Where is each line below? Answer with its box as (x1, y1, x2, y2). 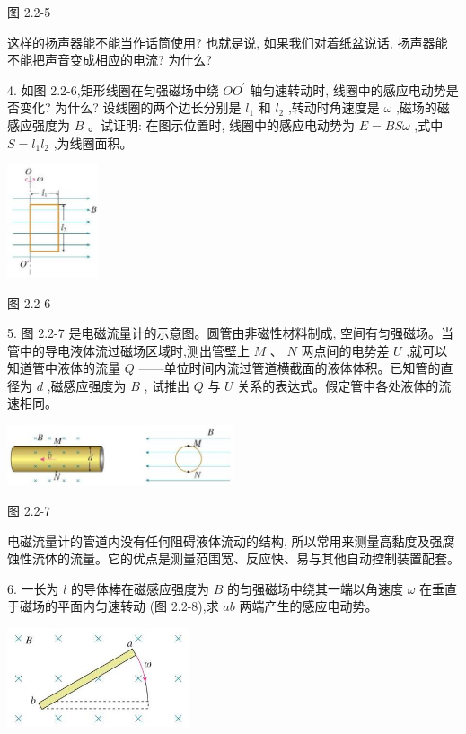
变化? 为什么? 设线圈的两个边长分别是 (19, 98, 242, 117)
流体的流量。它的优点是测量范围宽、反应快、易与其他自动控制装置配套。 (31, 549, 460, 568)
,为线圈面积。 (53, 133, 133, 152)
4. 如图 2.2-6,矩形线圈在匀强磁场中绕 (7, 80, 219, 99)
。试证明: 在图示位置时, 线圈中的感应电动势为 (87, 115, 356, 134)
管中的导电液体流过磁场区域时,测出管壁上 (7, 340, 250, 359)
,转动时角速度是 (287, 98, 380, 117)
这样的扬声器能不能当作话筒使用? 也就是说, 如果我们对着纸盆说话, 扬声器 (7, 32, 435, 51)
